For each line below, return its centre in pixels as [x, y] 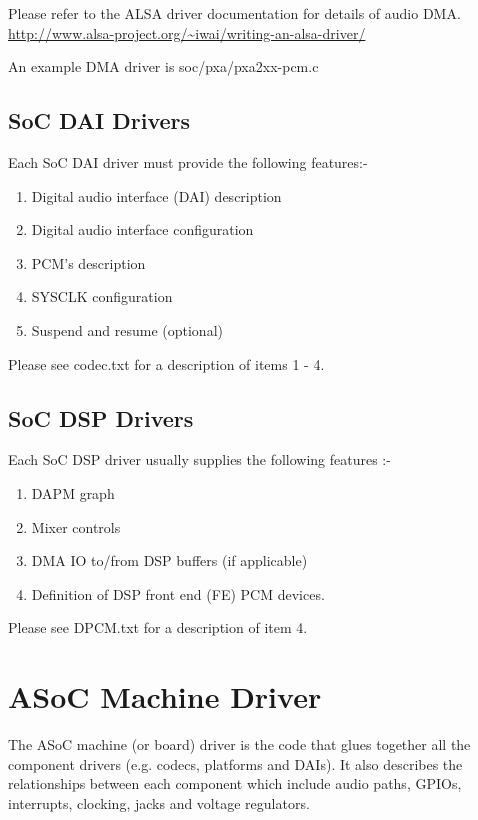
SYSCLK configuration [102, 296]
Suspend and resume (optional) [127, 329]
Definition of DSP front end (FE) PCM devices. [178, 593]
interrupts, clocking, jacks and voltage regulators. [159, 802]
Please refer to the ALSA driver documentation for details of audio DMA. [234, 13]
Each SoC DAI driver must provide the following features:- [188, 161]
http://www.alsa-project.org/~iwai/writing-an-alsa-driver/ [187, 32]
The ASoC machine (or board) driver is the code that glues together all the [239, 744]
